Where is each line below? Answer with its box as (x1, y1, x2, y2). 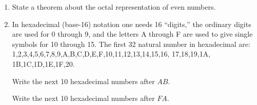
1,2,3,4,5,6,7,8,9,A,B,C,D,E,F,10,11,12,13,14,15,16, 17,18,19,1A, (12, 48, 211, 59)
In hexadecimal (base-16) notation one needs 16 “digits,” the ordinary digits (12, 18, 251, 29)
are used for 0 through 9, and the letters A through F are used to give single (12, 29, 253, 39)
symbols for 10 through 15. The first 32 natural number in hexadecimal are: (12, 38, 250, 49)
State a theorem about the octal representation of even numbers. (12, 2, 216, 12)
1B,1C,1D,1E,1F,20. (12, 58, 75, 69)
